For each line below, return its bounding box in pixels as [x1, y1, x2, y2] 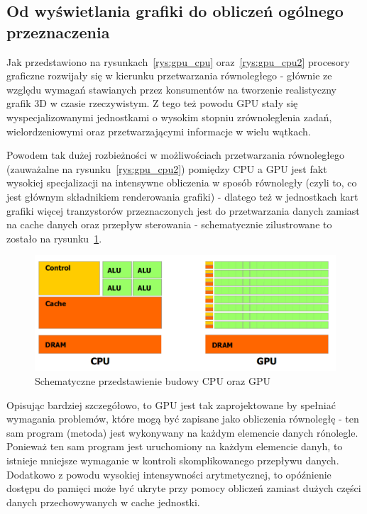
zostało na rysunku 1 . [6, 230, 102, 245]
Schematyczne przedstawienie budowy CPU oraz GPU [35, 374, 270, 389]
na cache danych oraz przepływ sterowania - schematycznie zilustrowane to [6, 217, 332, 232]
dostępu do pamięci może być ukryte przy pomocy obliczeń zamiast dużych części [6, 481, 361, 496]
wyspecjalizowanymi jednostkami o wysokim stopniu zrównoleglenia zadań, [6, 109, 332, 124]
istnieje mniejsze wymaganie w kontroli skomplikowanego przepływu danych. [6, 452, 339, 467]
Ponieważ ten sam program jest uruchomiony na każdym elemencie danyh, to [6, 439, 343, 454]
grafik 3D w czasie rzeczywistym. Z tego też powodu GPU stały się [6, 96, 298, 111]
